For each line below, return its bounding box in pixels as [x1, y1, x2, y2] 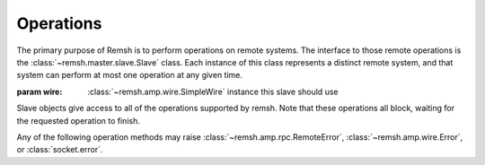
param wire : [16, 86, 63, 97]
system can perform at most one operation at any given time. [16, 70, 242, 81]
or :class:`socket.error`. [16, 144, 103, 155]
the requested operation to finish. [16, 115, 141, 126]
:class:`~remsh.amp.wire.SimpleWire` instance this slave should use [87, 86, 339, 97]
